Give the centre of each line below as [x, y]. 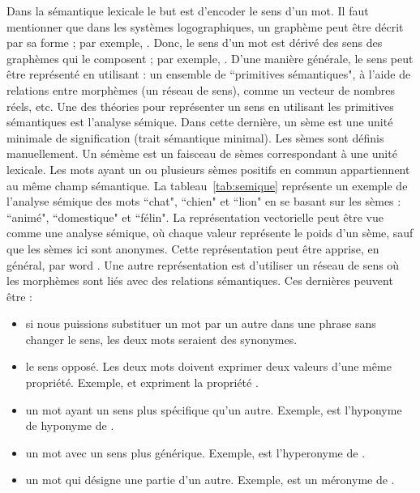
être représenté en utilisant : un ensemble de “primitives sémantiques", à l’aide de [209, 74]
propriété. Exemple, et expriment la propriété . [142, 382]
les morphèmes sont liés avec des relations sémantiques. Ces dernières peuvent [200, 280]
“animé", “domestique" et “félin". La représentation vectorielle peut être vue [195, 217]
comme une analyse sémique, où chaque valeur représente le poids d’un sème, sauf [210, 233]
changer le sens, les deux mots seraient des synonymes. [161, 339]
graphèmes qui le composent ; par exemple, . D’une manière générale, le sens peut [210, 58]
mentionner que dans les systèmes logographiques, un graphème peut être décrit [205, 26]
